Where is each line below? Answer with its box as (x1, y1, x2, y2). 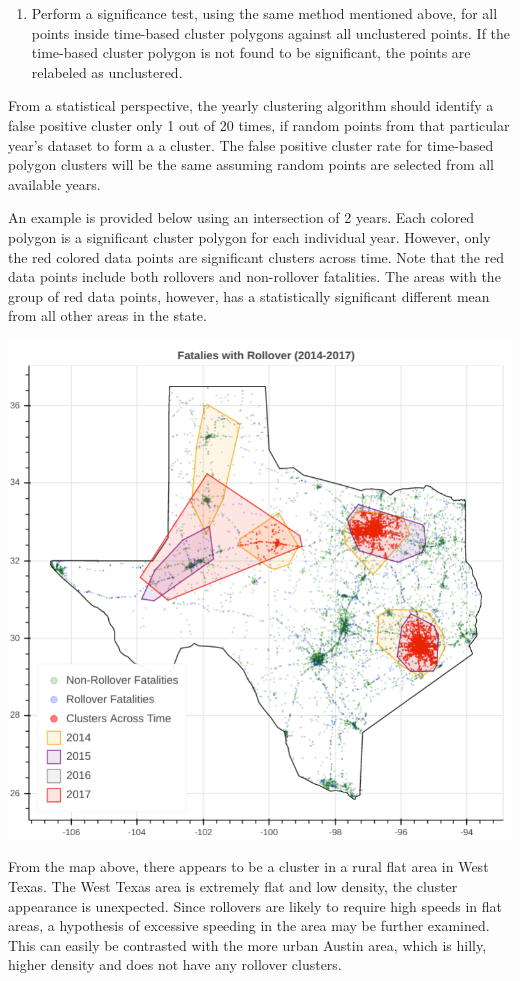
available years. (8, 173, 101, 194)
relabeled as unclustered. (31, 61, 183, 82)
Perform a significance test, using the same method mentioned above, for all (31, 3, 498, 23)
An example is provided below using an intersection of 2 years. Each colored (8, 207, 475, 228)
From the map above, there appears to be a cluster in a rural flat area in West (8, 856, 489, 877)
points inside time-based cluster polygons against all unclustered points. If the (31, 22, 511, 43)
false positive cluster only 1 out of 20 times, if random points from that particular (8, 114, 510, 135)
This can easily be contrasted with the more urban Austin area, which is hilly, (8, 934, 487, 955)
